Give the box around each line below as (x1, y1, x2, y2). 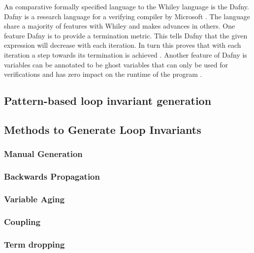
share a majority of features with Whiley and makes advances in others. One (4, 21, 235, 31)
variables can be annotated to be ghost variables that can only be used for (4, 59, 228, 69)
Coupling (4, 215, 41, 227)
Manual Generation (4, 148, 83, 160)
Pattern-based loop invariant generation (4, 93, 212, 108)
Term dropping (4, 238, 65, 250)
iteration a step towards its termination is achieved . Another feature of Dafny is (4, 49, 247, 60)
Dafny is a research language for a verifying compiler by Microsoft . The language (4, 11, 250, 21)
